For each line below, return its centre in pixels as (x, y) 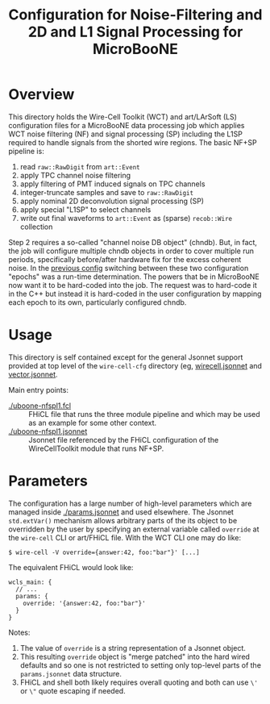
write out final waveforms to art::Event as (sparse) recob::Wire (126, 218)
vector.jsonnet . (33, 374)
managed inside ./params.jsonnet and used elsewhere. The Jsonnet (121, 512)
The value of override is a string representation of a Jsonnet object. (133, 648)
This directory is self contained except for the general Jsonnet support (126, 357)
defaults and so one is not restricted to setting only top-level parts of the (141, 665)
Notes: (19, 632)
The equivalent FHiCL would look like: (71, 567)
